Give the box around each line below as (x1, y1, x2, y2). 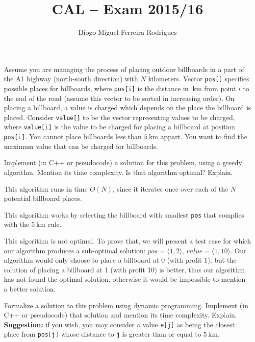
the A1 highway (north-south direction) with (4, 73, 138, 84)
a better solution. (4, 283, 56, 293)
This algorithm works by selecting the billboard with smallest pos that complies (4, 209, 244, 220)
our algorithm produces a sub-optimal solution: (4, 245, 146, 255)
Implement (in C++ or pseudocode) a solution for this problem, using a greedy (4, 157, 242, 168)
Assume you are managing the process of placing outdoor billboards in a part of (4, 64, 244, 74)
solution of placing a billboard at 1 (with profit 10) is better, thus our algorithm (4, 264, 245, 274)
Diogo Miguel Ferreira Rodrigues (78, 27, 177, 37)
